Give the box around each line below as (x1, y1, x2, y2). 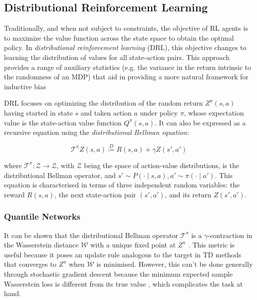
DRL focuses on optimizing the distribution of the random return (4, 98, 203, 108)
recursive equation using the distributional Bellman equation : (4, 127, 189, 137)
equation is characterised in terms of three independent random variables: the (4, 180, 240, 190)
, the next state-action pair (54, 189, 136, 199)
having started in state (4, 107, 73, 118)
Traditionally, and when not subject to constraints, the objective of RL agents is (4, 23, 248, 33)
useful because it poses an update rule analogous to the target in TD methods (4, 249, 242, 259)
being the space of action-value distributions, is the (84, 160, 239, 170)
